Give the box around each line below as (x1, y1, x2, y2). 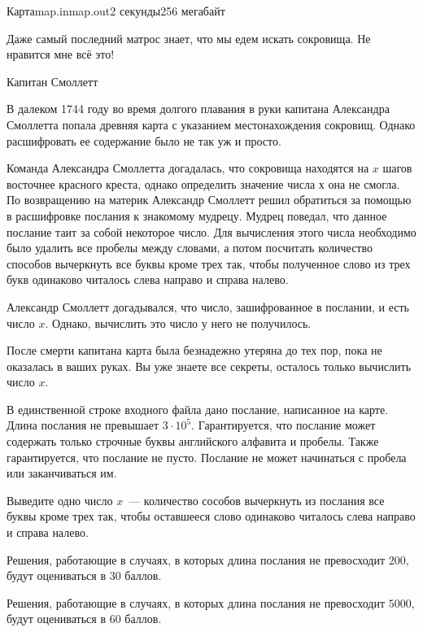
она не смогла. (328, 175, 400, 192)
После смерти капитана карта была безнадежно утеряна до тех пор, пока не (7, 342, 382, 359)
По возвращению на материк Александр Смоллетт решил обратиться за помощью (7, 191, 412, 208)
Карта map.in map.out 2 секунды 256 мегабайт (7, 2, 225, 19)
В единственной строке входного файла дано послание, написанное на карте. (7, 400, 389, 417)
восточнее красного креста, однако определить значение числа (7, 175, 316, 192)
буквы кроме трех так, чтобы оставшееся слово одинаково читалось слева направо (7, 508, 416, 525)
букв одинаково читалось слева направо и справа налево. (7, 271, 289, 288)
